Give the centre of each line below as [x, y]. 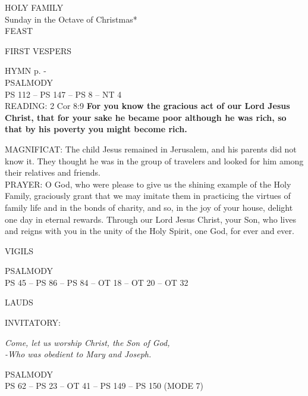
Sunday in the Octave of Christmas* [71, 19]
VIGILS [19, 250]
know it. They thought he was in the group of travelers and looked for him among [154, 160]
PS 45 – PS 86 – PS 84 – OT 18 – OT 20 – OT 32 [97, 282]
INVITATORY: [33, 322]
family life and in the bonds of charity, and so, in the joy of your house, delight [149, 207]
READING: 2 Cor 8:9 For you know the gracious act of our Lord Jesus [147, 106]
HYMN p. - [26, 71]
